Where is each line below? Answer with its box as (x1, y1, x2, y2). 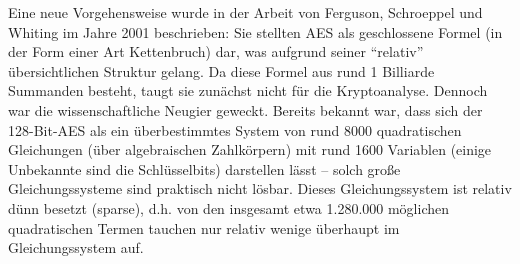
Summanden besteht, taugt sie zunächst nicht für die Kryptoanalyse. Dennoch (8, 80, 488, 101)
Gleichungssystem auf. (8, 237, 144, 258)
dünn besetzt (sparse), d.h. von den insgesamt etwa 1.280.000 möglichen (8, 197, 450, 218)
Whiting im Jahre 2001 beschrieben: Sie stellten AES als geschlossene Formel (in (8, 21, 503, 42)
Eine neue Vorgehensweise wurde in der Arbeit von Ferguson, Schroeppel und (8, 2, 483, 22)
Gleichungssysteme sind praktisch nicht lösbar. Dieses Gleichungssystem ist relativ (8, 178, 512, 199)
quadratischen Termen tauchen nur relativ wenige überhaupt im (8, 217, 400, 238)
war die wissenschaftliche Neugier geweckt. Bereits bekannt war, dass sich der (8, 99, 483, 120)
